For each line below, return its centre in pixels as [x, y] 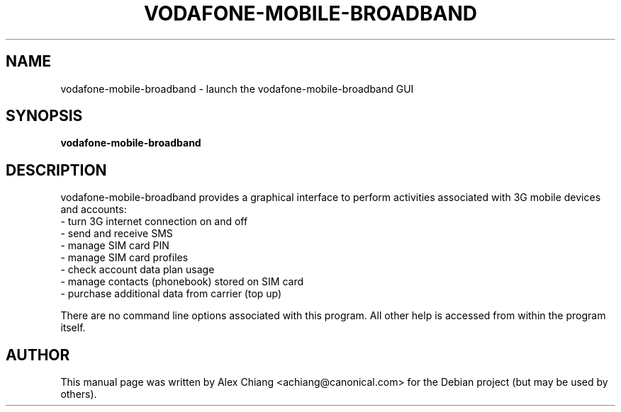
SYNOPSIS [44, 116]
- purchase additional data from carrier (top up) [171, 294]
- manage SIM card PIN [115, 246]
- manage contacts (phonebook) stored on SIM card [182, 282]
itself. [73, 328]
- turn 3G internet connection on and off [154, 222]
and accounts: [94, 210]
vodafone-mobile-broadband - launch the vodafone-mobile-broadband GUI [237, 88]
